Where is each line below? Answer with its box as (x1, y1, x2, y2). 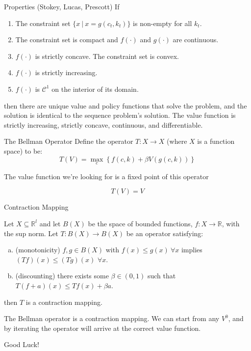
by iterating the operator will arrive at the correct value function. (4, 323, 201, 333)
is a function (197, 136, 235, 146)
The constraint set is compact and (15, 34, 118, 45)
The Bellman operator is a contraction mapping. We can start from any (4, 313, 220, 324)
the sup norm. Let (4, 228, 58, 238)
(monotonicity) (15, 244, 60, 255)
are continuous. (173, 34, 219, 45)
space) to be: (4, 145, 43, 156)
